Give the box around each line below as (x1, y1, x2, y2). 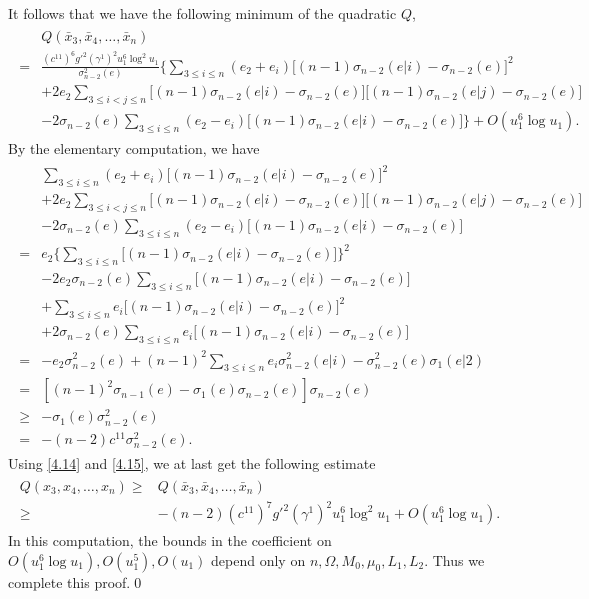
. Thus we (424, 549, 485, 570)
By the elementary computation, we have (8, 138, 260, 159)
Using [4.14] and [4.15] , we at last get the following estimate (8, 452, 376, 473)
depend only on (211, 549, 306, 570)
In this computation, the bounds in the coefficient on (8, 530, 332, 551)
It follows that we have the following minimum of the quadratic (8, 3, 397, 23)
